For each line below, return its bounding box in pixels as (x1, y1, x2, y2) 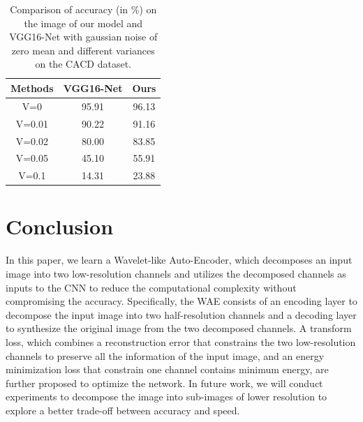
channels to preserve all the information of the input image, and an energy (6, 348, 325, 363)
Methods (10, 80, 54, 95)
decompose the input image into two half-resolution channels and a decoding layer (6, 307, 357, 322)
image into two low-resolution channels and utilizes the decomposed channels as (6, 266, 346, 280)
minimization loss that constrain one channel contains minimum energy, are (6, 362, 329, 377)
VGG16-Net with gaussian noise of (9, 29, 158, 44)
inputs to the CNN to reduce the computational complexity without (6, 280, 297, 294)
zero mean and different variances (11, 43, 155, 57)
